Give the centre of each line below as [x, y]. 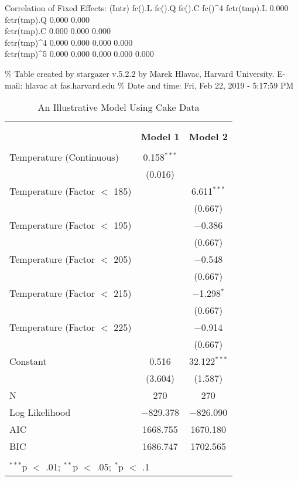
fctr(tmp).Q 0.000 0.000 [47, 19]
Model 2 [208, 137]
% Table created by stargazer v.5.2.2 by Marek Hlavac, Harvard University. [140, 73]
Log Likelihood [40, 412]
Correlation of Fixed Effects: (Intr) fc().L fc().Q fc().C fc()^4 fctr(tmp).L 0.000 [147, 8]
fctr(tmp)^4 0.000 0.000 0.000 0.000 [69, 42]
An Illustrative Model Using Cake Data [119, 107]
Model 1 [160, 137]
